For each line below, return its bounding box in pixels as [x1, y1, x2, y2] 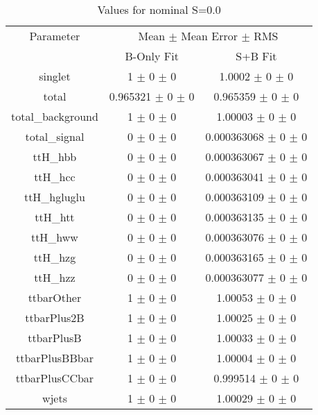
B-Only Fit [125, 48, 179, 64]
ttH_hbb [33, 149, 77, 164]
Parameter [29, 28, 80, 44]
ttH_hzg [33, 249, 76, 265]
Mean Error [181, 28, 238, 44]
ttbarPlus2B [25, 310, 85, 325]
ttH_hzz [34, 269, 76, 285]
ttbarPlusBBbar [15, 350, 94, 366]
